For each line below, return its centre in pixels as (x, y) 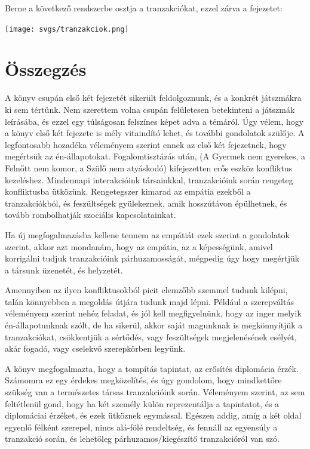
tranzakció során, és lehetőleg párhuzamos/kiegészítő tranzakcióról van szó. (142, 439)
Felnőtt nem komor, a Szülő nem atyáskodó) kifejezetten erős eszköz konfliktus (149, 167)
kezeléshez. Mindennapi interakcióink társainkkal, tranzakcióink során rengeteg (149, 179)
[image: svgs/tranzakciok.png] (67, 29)
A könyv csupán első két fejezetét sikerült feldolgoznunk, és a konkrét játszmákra (153, 98)
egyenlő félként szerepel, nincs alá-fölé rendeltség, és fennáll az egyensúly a (141, 427)
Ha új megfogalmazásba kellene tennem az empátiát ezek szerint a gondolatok (147, 234)
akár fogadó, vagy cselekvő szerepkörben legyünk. (95, 348)
